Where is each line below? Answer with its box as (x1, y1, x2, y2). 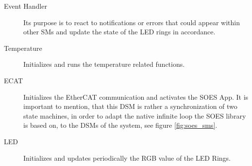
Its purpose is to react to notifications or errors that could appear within (23, 17, 240, 27)
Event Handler (4, 1, 47, 11)
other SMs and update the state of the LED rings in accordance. (23, 27, 216, 37)
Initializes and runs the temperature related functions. (23, 59, 185, 69)
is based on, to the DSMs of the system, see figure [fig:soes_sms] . (23, 120, 218, 130)
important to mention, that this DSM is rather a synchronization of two (23, 101, 237, 111)
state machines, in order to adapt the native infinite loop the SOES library (23, 110, 246, 121)
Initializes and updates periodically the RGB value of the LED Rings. (23, 152, 231, 163)
